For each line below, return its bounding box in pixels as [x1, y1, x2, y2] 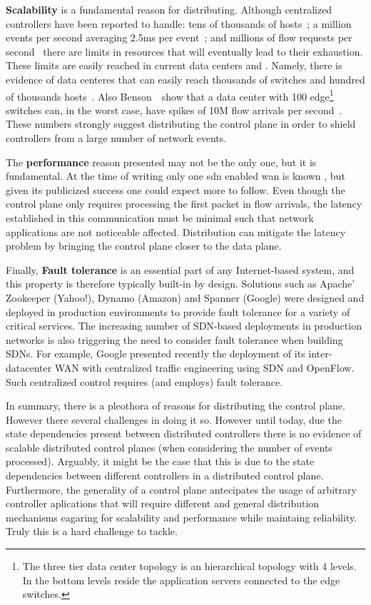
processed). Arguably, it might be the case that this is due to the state [6, 454, 315, 469]
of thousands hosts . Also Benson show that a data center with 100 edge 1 [6, 86, 334, 103]
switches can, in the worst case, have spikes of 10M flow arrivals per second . [6, 102, 342, 117]
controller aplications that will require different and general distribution [6, 496, 320, 511]
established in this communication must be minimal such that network [6, 210, 314, 225]
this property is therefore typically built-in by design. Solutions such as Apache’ [6, 276, 355, 291]
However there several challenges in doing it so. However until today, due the [6, 412, 342, 427]
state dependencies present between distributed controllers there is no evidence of [6, 426, 362, 441]
